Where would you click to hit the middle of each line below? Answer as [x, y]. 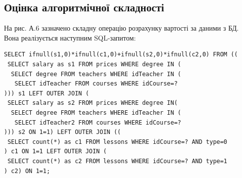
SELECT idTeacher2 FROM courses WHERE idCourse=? [98, 122]
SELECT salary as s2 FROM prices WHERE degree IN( [93, 103]
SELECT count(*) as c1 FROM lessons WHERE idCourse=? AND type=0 [118, 142]
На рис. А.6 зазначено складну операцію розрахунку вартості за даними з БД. [121, 28]
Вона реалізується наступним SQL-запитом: [70, 37]
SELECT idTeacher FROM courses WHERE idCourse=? [96, 84]
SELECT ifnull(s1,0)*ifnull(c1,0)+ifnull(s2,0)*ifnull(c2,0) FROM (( [121, 55]
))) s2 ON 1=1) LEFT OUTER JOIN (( [63, 132]
